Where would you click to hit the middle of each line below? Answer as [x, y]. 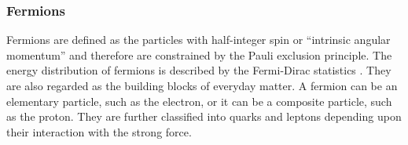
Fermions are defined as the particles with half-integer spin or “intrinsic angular [198, 40]
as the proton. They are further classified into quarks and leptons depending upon [204, 116]
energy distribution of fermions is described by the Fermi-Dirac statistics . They [199, 70]
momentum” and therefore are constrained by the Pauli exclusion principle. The [199, 54]
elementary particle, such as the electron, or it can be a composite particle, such [199, 101]
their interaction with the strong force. [99, 131]
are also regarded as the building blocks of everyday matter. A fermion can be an [202, 85]
